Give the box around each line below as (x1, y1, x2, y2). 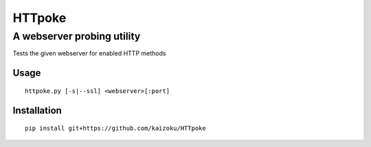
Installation (12, 105, 62, 116)
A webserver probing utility (12, 30, 141, 42)
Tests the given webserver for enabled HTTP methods (12, 49, 166, 57)
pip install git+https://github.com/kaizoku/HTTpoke (25, 124, 206, 133)
